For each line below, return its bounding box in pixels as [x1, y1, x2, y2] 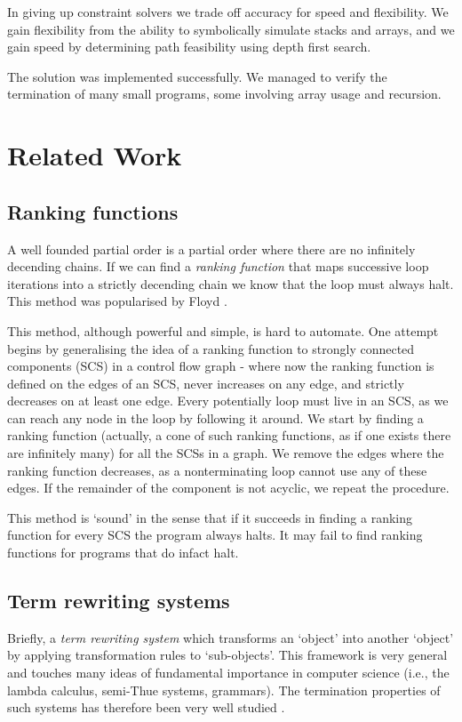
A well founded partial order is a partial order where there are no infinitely [7, 239, 416, 258]
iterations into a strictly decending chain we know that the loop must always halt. [7, 274, 454, 293]
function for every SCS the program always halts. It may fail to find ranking [7, 525, 423, 544]
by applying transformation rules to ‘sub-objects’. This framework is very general [7, 646, 448, 664]
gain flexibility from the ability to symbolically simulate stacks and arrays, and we [7, 20, 455, 38]
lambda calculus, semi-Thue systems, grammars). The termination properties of [7, 680, 441, 699]
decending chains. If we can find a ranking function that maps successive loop [7, 257, 429, 276]
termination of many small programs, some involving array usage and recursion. [7, 84, 442, 103]
